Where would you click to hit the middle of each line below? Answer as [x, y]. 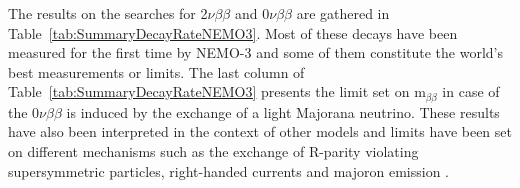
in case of [471, 91]
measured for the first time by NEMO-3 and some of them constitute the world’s [255, 52]
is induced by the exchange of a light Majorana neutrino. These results [283, 111]
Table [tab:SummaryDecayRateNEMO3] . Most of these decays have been [233, 32]
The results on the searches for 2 [108, 13]
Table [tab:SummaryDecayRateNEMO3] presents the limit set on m [217, 91]
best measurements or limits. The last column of [156, 71]
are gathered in [343, 13]
